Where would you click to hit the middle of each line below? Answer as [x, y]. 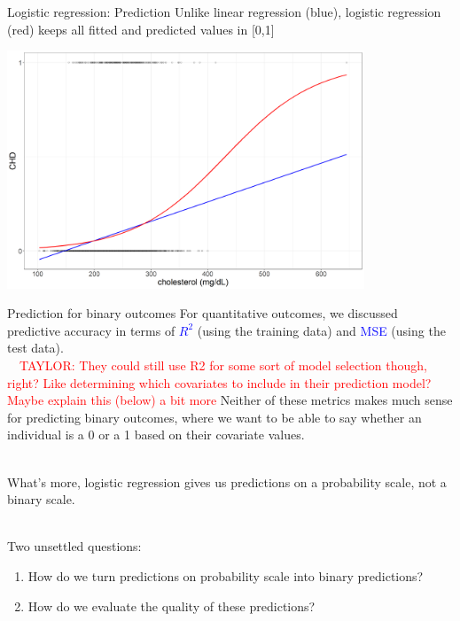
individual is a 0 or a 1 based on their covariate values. [156, 435]
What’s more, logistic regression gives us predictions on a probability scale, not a [227, 481]
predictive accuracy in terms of [91, 330]
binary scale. [41, 499]
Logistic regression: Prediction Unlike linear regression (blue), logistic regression [224, 12]
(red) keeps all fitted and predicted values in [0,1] [141, 29]
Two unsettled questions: [74, 546]
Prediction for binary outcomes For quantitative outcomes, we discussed [203, 313]
